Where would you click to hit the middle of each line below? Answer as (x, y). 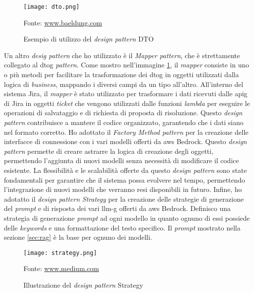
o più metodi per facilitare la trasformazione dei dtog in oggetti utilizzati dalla (121, 74)
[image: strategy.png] (60, 253)
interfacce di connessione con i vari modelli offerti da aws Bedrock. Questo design (126, 141)
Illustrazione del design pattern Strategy (83, 284)
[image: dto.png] (52, 7)
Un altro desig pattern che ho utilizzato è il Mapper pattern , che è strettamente (122, 55)
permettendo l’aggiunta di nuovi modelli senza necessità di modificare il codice (121, 160)
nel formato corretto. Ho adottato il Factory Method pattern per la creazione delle (126, 132)
